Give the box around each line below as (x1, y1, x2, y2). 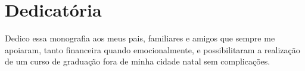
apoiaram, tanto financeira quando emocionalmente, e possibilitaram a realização (5, 43, 300, 56)
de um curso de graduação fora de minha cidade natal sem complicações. (5, 55, 270, 67)
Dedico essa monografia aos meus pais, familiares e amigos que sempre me (5, 32, 275, 44)
